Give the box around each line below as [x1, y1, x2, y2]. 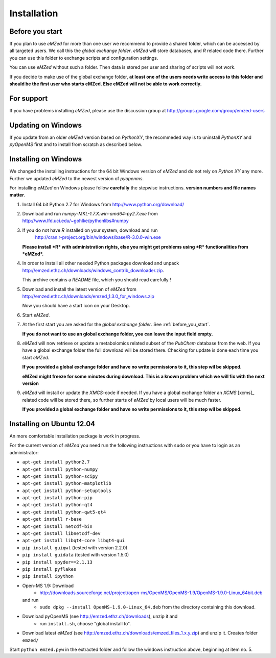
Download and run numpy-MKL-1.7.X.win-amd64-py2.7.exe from [22, 211, 158, 217]
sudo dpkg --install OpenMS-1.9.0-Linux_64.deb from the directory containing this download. [39, 604, 256, 610]
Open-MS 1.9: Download [22, 582, 74, 589]
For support [9, 94, 48, 103]
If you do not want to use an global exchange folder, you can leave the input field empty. [22, 331, 213, 337]
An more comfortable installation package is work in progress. [9, 433, 141, 439]
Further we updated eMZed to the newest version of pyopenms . [9, 175, 144, 181]
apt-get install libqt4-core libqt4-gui [22, 538, 125, 544]
